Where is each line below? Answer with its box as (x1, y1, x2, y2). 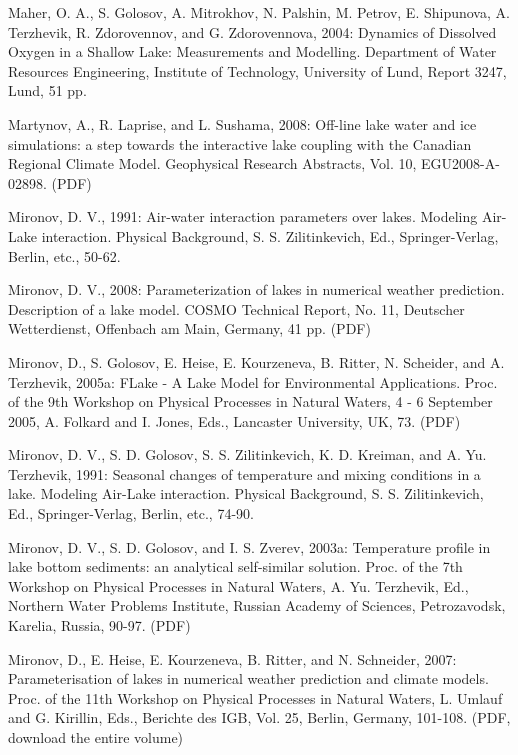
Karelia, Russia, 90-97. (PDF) (8, 615, 191, 636)
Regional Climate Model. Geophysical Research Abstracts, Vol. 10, (8, 153, 417, 174)
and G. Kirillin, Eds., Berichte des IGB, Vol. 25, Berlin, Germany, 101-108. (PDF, (8, 707, 511, 728)
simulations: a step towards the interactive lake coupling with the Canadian (8, 133, 472, 154)
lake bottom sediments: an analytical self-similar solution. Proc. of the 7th (8, 556, 463, 577)
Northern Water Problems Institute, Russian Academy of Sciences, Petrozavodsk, (8, 595, 506, 616)
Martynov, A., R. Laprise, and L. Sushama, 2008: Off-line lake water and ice (8, 113, 477, 134)
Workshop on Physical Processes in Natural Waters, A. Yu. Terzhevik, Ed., (8, 575, 469, 596)
